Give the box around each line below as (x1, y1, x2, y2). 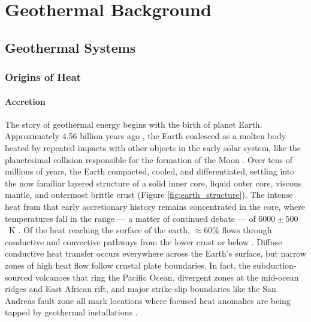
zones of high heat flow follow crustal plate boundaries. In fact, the (5, 258, 250, 271)
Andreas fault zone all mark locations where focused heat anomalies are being (5, 294, 291, 306)
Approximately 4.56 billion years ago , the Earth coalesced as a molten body (5, 130, 286, 142)
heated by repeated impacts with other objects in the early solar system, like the (5, 141, 301, 154)
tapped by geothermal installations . (5, 306, 138, 318)
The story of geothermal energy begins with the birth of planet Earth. (5, 118, 262, 130)
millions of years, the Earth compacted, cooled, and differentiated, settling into (5, 165, 295, 177)
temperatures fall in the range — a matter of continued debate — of (5, 212, 256, 224)
